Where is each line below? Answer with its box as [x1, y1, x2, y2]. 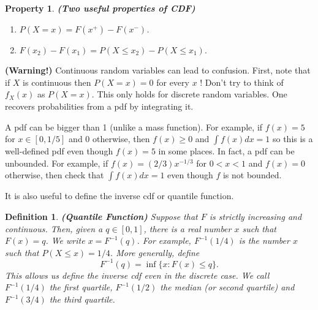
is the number [238, 234, 290, 247]
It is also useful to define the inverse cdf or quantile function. [5, 189, 234, 202]
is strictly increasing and [209, 210, 302, 222]
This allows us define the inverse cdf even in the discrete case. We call [5, 268, 270, 281]
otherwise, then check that [5, 168, 104, 181]
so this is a [272, 132, 313, 145]
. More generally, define [110, 246, 200, 259]
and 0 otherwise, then [69, 132, 150, 145]
